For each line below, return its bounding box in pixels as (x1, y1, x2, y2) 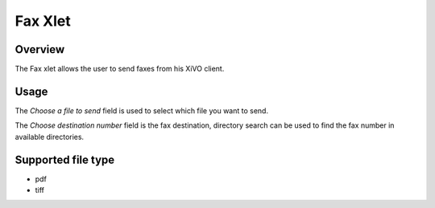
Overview (14, 43, 65, 56)
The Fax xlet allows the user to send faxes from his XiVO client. (14, 64, 225, 74)
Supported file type (14, 153, 115, 166)
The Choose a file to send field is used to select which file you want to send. (14, 105, 269, 116)
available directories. (14, 132, 85, 141)
